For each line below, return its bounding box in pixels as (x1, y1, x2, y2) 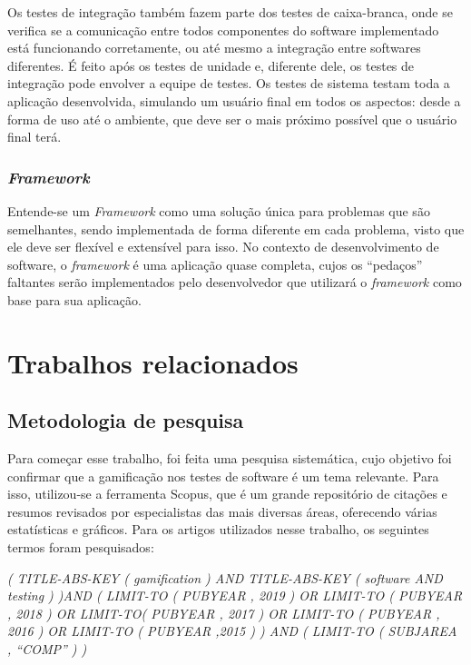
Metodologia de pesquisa (7, 406, 244, 434)
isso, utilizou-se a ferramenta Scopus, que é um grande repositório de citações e (7, 484, 447, 503)
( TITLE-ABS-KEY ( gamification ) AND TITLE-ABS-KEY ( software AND (7, 568, 443, 587)
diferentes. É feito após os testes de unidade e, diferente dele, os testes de (7, 55, 415, 74)
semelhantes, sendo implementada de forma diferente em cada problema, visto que (7, 219, 465, 238)
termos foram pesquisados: (7, 538, 154, 557)
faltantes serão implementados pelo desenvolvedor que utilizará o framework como (7, 273, 462, 292)
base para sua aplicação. (7, 290, 142, 309)
